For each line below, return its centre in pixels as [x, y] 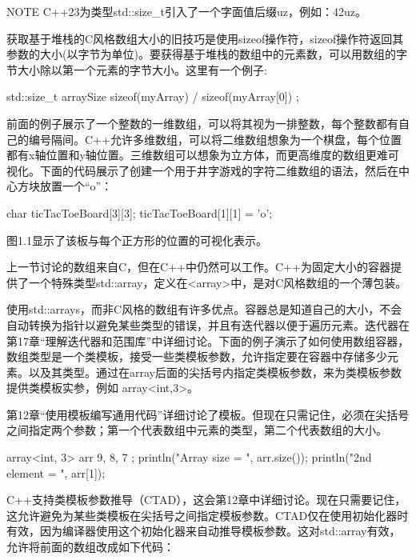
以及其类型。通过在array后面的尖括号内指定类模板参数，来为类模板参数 [215, 372]
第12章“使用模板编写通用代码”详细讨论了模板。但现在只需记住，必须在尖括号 [208, 414]
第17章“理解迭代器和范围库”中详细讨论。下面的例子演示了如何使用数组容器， [208, 340]
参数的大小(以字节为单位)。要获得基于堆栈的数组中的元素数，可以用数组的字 [207, 54]
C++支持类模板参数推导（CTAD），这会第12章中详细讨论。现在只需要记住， [206, 500]
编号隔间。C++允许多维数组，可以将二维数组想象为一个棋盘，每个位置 [215, 139]
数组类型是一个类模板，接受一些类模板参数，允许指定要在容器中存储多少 [197, 356]
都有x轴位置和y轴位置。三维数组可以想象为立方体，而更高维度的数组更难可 [203, 155]
